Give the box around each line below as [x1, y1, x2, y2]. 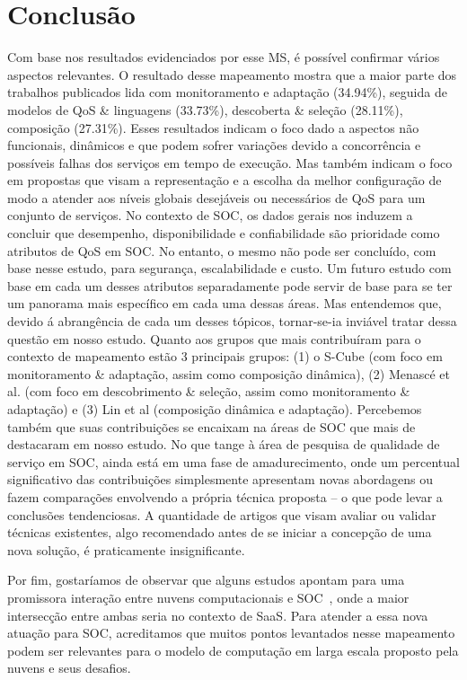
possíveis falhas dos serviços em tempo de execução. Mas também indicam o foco [7, 153, 453, 172]
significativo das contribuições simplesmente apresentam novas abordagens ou [7, 470, 433, 489]
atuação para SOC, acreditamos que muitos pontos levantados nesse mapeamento [7, 623, 455, 642]
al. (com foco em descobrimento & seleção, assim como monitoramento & [7, 382, 410, 401]
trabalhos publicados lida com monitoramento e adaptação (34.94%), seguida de [7, 83, 447, 102]
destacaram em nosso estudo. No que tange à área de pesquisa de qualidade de [7, 435, 440, 454]
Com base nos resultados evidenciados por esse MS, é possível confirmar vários [7, 48, 440, 66]
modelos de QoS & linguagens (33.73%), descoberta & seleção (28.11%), [7, 100, 403, 119]
